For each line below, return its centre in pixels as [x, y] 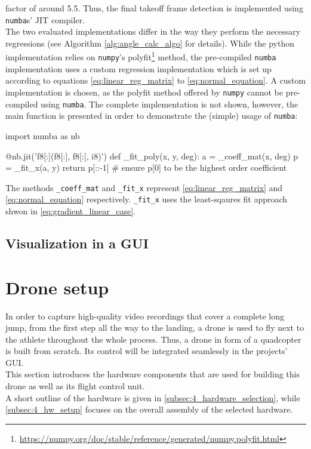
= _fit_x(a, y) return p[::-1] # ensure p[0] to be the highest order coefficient [146, 167]
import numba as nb [43, 135]
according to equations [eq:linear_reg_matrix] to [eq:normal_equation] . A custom [156, 80]
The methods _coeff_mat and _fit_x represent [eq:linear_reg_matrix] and [144, 187]
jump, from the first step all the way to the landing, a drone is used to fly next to [155, 327]
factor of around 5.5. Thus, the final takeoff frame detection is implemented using [154, 8]
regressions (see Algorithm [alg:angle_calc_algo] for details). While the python [150, 43]
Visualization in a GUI [77, 243]
